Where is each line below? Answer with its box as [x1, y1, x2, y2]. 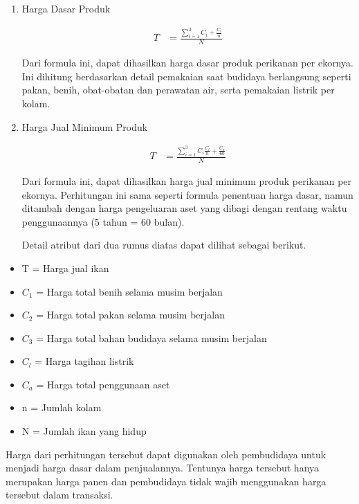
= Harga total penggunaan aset [36, 377, 170, 391]
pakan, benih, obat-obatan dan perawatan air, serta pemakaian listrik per [21, 82, 335, 97]
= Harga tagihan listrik [35, 354, 134, 368]
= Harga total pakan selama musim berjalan [36, 307, 225, 322]
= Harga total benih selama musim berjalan [36, 284, 223, 298]
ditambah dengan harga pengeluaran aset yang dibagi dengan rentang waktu [21, 201, 347, 215]
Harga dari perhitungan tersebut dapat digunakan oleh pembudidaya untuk [6, 447, 326, 461]
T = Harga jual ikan [21, 260, 109, 275]
